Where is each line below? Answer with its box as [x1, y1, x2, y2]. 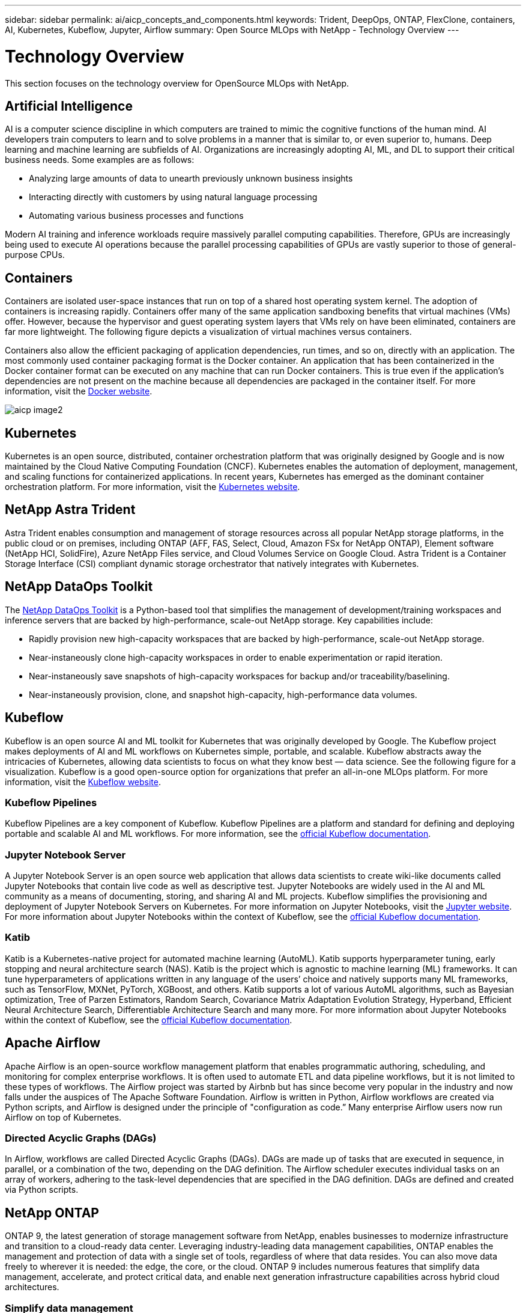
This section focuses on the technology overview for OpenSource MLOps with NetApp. [5, 78, 349, 88]
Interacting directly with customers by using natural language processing [29, 192, 318, 203]
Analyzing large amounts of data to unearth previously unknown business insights [29, 173, 353, 184]
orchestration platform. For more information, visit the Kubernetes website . [5, 482, 300, 492]
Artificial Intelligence [5, 98, 133, 114]
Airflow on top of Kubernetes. [5, 1112, 122, 1122]
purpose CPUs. [5, 249, 65, 260]
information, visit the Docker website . [5, 386, 153, 397]
